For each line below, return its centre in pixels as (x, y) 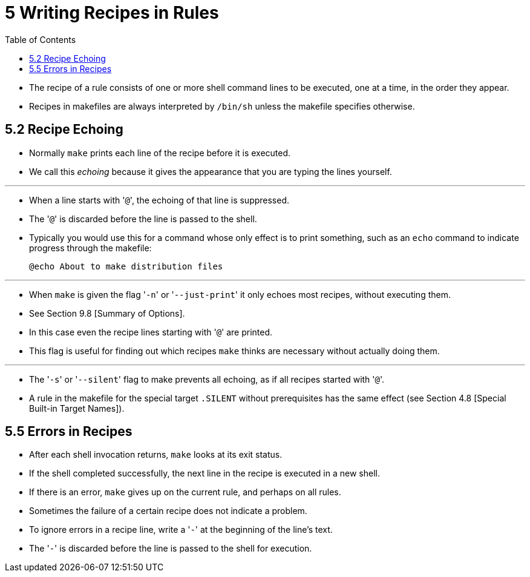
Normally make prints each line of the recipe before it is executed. (160, 153)
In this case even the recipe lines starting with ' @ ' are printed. (151, 332)
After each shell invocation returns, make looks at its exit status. (156, 455)
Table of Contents (41, 39)
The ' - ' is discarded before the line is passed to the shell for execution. (171, 549)
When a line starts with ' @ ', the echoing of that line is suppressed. (159, 200)
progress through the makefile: (90, 248)
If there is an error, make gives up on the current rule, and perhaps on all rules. (185, 492)
